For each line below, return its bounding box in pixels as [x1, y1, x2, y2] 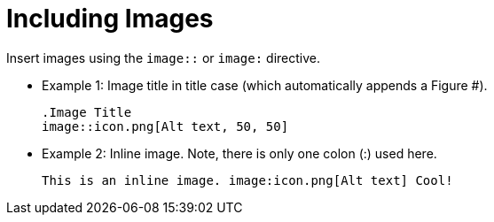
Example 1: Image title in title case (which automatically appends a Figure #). [42, 77, 488, 93]
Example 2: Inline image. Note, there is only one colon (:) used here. [42, 145, 437, 161]
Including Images [6, 4, 214, 34]
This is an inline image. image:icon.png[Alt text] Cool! [42, 172, 453, 188]
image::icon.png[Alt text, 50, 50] [42, 119, 289, 134]
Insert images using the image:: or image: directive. [6, 50, 320, 65]
